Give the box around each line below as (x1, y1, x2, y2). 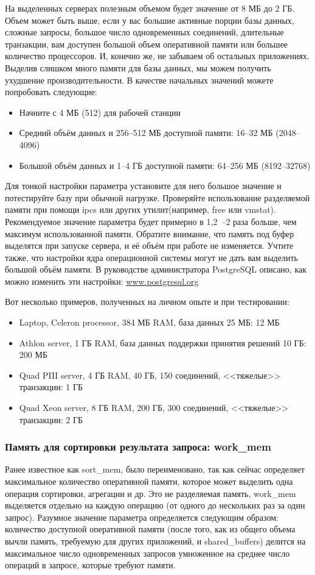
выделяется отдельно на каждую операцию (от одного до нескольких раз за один (5, 499, 305, 512)
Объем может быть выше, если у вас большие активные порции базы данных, (5, 13, 294, 26)
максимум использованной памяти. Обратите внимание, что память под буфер (5, 227, 294, 240)
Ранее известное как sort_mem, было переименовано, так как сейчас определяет (5, 463, 305, 476)
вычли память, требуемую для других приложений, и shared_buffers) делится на (5, 535, 306, 547)
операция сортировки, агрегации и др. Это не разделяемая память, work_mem (5, 487, 296, 499)
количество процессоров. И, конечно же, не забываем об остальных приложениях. (5, 49, 310, 62)
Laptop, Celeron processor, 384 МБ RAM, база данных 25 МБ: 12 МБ (19, 316, 280, 329)
